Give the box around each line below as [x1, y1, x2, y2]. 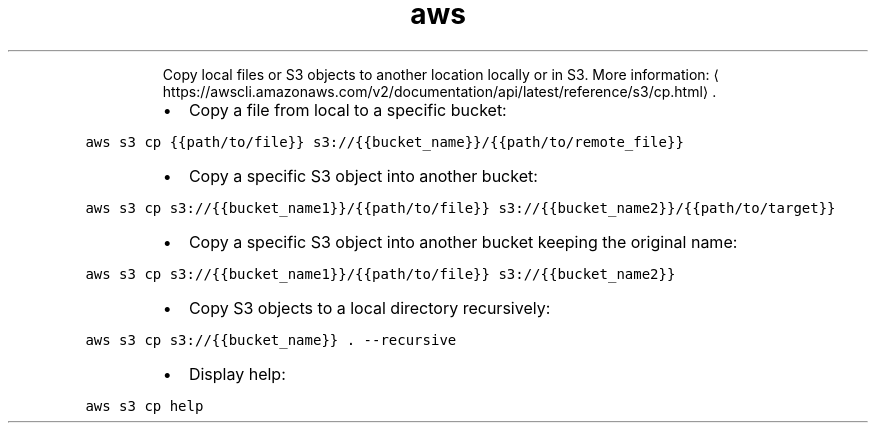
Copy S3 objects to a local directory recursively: [188, 297, 551, 318]
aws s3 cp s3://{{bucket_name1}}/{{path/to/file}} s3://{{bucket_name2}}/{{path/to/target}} [85, 199, 836, 216]
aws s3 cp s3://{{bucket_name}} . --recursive [85, 331, 457, 348]
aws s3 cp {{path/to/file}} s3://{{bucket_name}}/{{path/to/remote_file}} [85, 133, 684, 150]
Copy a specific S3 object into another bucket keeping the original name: [188, 231, 738, 252]
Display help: [188, 363, 286, 384]
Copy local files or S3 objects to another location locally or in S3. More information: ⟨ [162, 65, 720, 83]
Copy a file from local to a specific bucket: [188, 99, 507, 120]
